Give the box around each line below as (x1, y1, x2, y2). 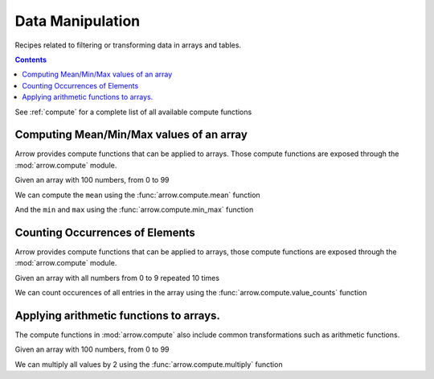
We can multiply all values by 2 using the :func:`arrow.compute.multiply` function (14, 359, 283, 369)
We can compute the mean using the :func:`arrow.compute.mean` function (14, 190, 260, 200)
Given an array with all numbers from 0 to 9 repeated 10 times (14, 273, 220, 282)
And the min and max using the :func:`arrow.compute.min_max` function (14, 204, 254, 214)
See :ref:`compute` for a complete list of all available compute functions (14, 107, 252, 117)
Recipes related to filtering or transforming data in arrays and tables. (14, 40, 241, 50)
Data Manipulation (14, 12, 141, 30)
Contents (14, 55, 47, 64)
